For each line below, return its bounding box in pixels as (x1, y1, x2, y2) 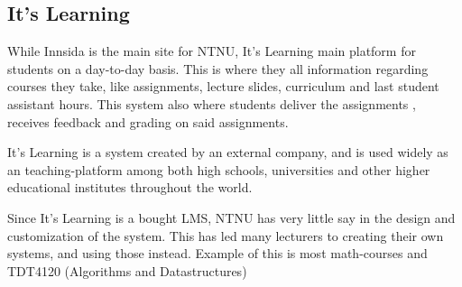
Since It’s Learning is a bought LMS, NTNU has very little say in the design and (7, 208, 456, 227)
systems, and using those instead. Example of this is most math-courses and (7, 244, 428, 263)
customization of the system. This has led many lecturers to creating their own (7, 226, 444, 245)
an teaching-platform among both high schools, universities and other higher (7, 160, 430, 179)
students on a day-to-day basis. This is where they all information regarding (7, 59, 429, 78)
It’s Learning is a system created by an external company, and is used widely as (7, 143, 448, 162)
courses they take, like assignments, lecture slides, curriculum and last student (7, 77, 439, 96)
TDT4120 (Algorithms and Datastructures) (7, 261, 247, 280)
